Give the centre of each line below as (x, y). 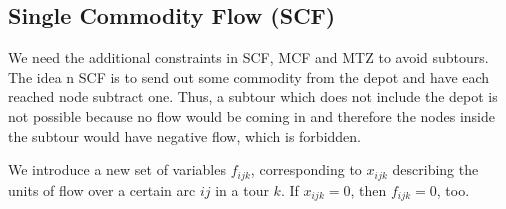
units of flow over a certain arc (102, 189)
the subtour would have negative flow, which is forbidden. (184, 135)
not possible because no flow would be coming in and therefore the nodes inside (251, 115)
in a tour (242, 189)
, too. (453, 189)
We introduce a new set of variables (117, 169)
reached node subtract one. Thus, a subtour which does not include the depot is (253, 96)
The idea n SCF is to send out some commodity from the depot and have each (249, 76)
